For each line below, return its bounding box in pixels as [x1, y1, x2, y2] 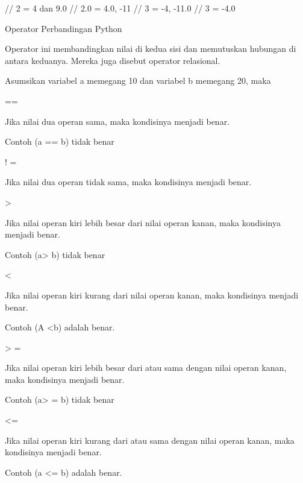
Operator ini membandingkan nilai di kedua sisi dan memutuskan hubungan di [5, 42, 296, 55]
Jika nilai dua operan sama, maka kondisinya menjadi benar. [5, 115, 230, 127]
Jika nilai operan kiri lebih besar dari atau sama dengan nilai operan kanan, [5, 361, 287, 374]
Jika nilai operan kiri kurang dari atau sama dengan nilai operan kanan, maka [5, 434, 295, 446]
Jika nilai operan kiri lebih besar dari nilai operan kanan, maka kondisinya [5, 216, 281, 229]
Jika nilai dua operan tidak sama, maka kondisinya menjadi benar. [5, 175, 252, 188]
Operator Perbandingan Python [5, 22, 122, 34]
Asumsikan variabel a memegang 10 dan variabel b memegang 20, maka [5, 74, 271, 87]
